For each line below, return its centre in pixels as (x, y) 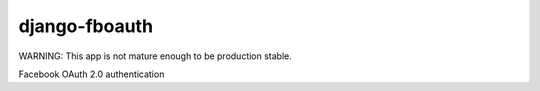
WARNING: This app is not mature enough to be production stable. (155, 56)
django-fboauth (86, 26)
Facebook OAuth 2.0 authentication (91, 74)
